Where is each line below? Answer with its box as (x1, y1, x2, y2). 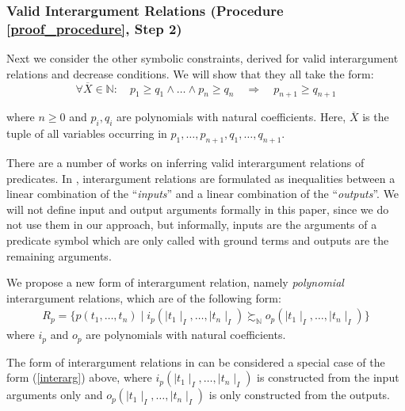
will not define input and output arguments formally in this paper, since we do (6, 200, 389, 217)
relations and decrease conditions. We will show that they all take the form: (6, 65, 374, 82)
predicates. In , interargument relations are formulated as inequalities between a (6, 169, 395, 186)
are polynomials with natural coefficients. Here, (116, 108, 346, 125)
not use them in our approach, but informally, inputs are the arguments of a (6, 216, 377, 233)
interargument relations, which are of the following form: (6, 289, 281, 306)
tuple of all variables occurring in (6, 125, 167, 142)
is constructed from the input (257, 369, 399, 386)
